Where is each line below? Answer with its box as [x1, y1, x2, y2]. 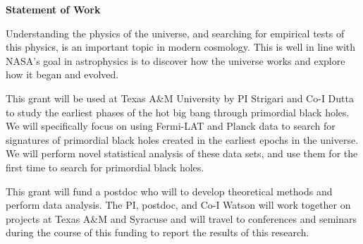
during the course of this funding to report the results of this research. [6, 225, 309, 240]
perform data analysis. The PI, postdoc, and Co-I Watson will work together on [6, 197, 351, 212]
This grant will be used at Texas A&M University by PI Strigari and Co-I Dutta [6, 90, 354, 105]
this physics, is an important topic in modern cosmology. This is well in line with [6, 39, 356, 54]
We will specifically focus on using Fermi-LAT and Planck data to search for [6, 118, 336, 133]
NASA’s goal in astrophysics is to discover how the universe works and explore [6, 53, 345, 68]
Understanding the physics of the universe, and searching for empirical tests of [6, 25, 345, 40]
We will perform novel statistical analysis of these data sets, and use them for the [6, 146, 358, 161]
